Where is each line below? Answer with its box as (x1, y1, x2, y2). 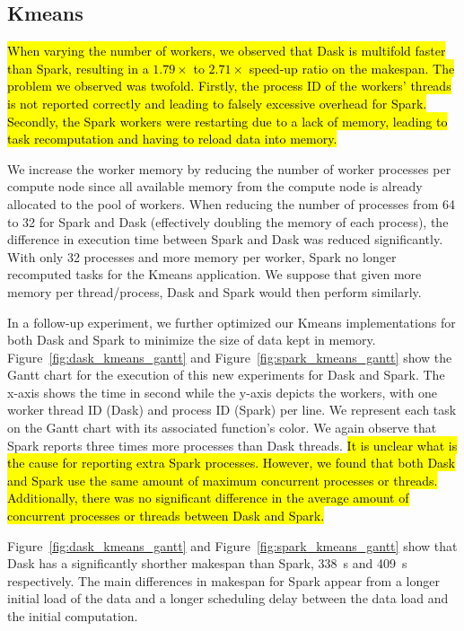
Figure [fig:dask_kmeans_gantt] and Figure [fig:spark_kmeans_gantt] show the (7, 347, 452, 366)
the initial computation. (7, 607, 138, 626)
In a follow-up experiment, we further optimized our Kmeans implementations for (7, 312, 456, 331)
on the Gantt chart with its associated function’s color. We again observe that (7, 418, 437, 437)
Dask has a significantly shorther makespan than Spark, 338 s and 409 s (7, 554, 407, 573)
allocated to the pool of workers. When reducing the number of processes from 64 (7, 194, 456, 213)
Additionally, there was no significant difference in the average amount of (7, 488, 409, 507)
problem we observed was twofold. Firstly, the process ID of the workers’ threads (7, 76, 451, 95)
